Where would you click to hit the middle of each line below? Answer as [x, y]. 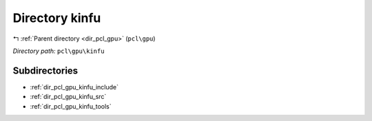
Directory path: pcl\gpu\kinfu [59, 51]
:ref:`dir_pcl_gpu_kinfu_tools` [71, 106]
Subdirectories [45, 70]
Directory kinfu [57, 18]
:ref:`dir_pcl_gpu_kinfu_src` [68, 97]
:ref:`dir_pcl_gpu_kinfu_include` [74, 87]
